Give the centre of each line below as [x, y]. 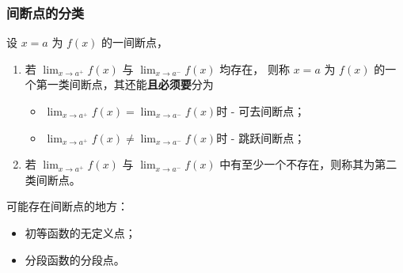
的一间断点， [135, 42]
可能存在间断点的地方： [67, 206]
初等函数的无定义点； [80, 232]
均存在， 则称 [255, 68]
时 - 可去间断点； [261, 111]
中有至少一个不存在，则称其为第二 [308, 164]
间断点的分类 [46, 12]
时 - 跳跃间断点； [261, 137]
